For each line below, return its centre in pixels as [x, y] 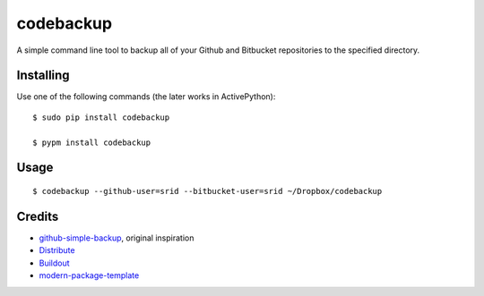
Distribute [57, 250]
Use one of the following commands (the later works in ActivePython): [146, 97]
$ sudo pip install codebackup [101, 117]
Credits [38, 216]
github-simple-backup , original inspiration [117, 238]
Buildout [55, 263]
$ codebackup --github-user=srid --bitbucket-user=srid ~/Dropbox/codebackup [207, 191]
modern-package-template [89, 275]
